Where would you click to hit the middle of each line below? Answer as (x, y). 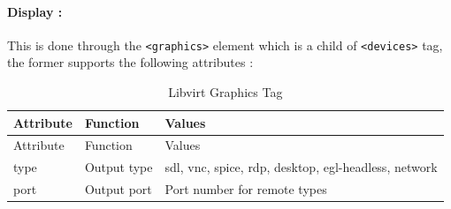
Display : (35, 11)
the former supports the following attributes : (130, 62)
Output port (118, 189)
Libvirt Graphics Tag (225, 92)
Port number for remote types (246, 189)
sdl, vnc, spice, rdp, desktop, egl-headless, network (301, 167)
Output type (118, 167)
